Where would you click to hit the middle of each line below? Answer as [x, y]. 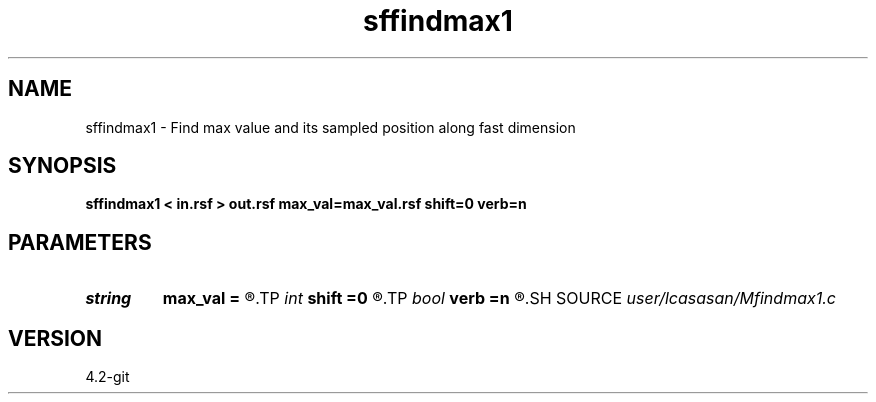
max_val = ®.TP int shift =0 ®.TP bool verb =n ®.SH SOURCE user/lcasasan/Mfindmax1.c [499, 298]
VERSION [55, 338]
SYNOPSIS [62, 166]
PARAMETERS [80, 242]
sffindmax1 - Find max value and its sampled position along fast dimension [330, 127]
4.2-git [107, 377]
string [108, 298]
